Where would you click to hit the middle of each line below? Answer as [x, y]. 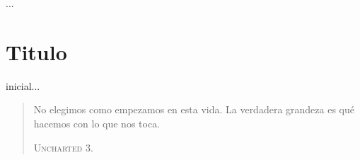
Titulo [36, 51]
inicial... [23, 85]
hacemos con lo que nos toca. [97, 123]
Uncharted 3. [63, 147]
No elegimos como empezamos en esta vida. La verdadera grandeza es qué [194, 109]
